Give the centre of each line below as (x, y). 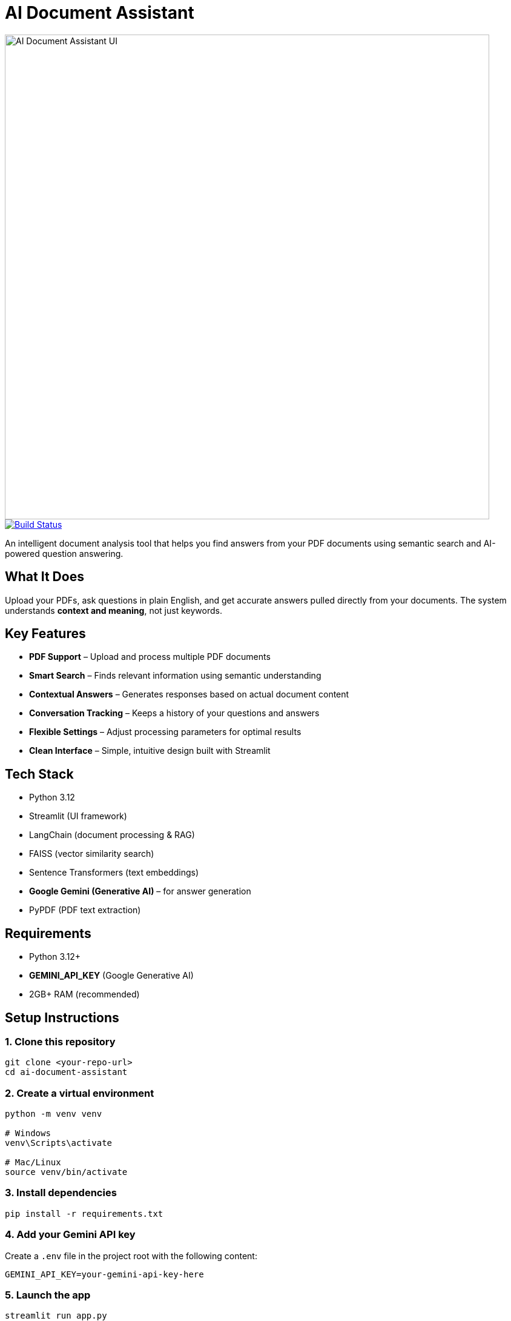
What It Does (45, 577)
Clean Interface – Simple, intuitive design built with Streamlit (150, 751)
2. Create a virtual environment (80, 1093)
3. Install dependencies (61, 1193)
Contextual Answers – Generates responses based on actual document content (189, 694)
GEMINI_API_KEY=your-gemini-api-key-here (104, 1274)
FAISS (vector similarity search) (92, 854)
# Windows (28, 1133)
